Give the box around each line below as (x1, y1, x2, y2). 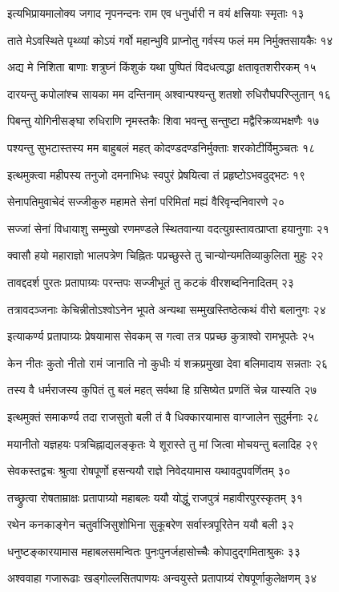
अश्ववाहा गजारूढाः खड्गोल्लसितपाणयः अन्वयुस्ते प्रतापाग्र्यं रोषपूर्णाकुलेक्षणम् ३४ (7, 570, 317, 586)
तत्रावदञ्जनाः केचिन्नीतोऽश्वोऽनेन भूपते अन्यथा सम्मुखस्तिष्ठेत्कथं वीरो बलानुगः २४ (7, 300, 326, 317)
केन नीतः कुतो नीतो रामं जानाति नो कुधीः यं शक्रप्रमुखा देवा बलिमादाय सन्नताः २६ (7, 354, 328, 371)
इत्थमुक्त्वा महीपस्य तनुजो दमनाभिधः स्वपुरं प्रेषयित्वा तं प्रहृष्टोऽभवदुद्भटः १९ (7, 166, 305, 183)
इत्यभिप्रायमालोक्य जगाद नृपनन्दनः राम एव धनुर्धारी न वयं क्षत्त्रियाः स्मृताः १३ (7, 5, 305, 21)
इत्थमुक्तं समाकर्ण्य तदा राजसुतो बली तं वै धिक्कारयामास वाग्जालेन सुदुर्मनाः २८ (7, 408, 320, 425)
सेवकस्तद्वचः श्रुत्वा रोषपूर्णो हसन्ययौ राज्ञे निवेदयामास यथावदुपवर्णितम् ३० (7, 462, 291, 479)
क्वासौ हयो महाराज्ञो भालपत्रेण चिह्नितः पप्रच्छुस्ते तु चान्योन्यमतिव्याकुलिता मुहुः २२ (7, 247, 324, 264)
